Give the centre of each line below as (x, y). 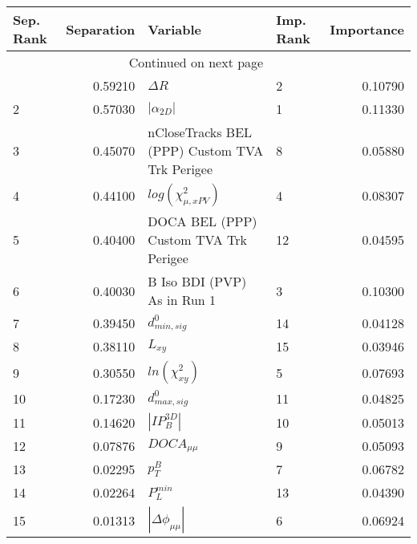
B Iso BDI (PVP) (197, 281)
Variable (175, 29)
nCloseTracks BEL (200, 132)
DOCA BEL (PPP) (202, 221)
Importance (367, 29)
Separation (101, 29)
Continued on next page (196, 62)
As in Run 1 (182, 300)
